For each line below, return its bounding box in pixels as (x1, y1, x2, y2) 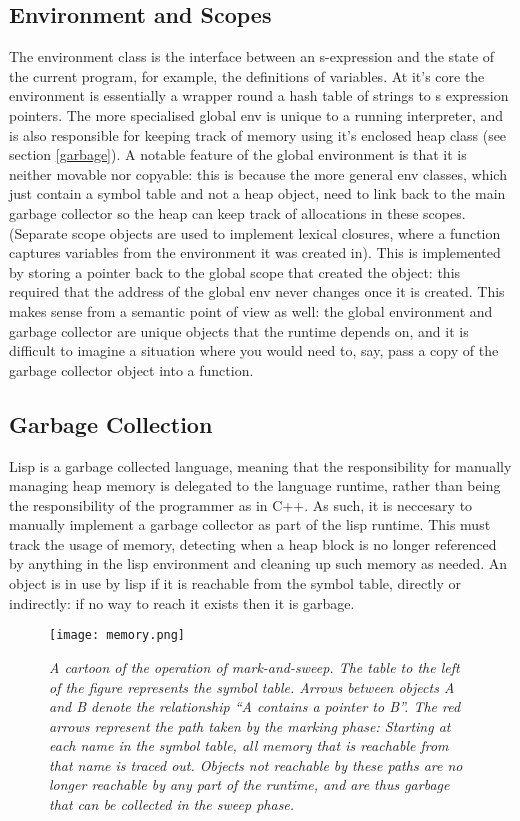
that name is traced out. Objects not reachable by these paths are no (49, 754, 463, 775)
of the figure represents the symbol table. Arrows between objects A (49, 676, 455, 697)
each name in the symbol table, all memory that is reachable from (49, 735, 449, 756)
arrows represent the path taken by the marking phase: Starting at (49, 715, 451, 736)
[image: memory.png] (49, 628, 186, 643)
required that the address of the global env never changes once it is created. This (9, 281, 505, 302)
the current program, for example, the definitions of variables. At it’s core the (9, 65, 485, 86)
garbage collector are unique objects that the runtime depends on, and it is (9, 320, 469, 341)
